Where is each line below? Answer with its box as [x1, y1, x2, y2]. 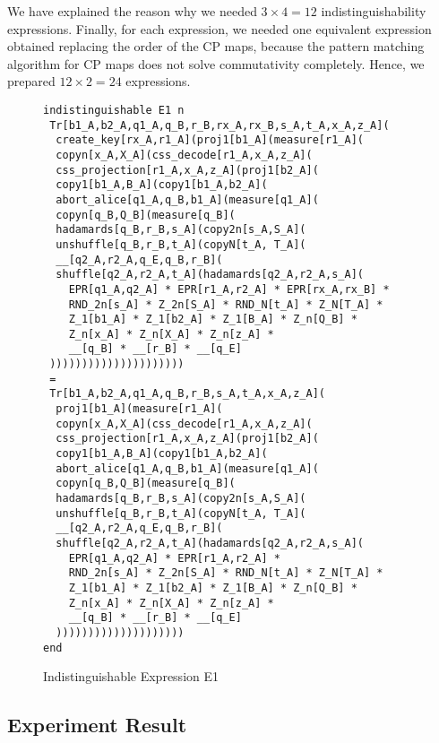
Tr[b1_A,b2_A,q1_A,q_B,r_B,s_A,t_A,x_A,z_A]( [49, 387, 325, 401]
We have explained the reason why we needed [7, 2, 257, 20]
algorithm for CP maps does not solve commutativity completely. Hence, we [7, 54, 425, 73]
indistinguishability [321, 2, 426, 20]
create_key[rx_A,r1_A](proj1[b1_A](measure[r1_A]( [56, 134, 364, 147]
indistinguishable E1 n [43, 103, 185, 117]
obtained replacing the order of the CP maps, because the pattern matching [7, 37, 425, 56]
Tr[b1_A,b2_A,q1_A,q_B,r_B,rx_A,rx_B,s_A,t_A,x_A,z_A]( [49, 118, 390, 132]
